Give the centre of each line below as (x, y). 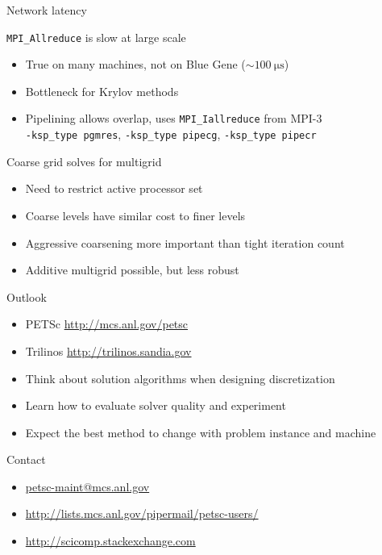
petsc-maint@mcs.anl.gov (87, 486)
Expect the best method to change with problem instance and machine (201, 432)
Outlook (27, 296)
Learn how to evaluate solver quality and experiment (156, 405)
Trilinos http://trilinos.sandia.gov (108, 351)
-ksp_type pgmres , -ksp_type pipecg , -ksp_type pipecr (171, 134)
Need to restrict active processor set (114, 188)
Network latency (47, 10)
